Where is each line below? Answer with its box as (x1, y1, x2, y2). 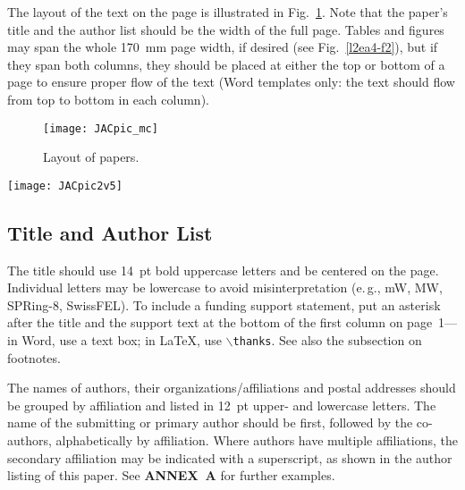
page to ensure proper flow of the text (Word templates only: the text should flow (7, 72, 455, 91)
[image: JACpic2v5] (7, 179, 123, 192)
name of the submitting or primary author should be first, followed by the (7, 413, 413, 432)
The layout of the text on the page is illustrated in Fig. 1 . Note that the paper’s (7, 3, 448, 21)
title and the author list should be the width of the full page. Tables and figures (7, 20, 444, 38)
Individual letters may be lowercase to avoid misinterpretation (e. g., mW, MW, (7, 278, 443, 297)
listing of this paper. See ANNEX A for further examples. (7, 466, 335, 485)
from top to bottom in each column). (7, 89, 209, 108)
